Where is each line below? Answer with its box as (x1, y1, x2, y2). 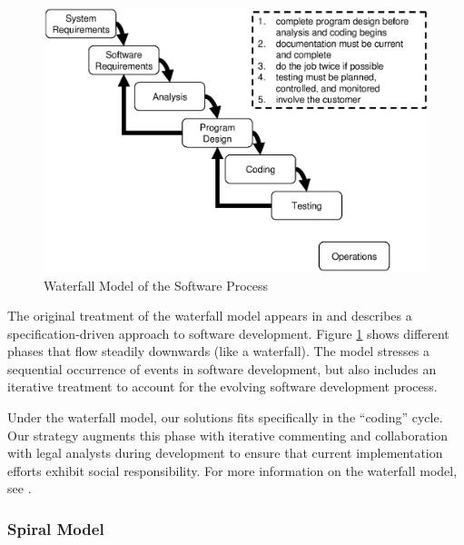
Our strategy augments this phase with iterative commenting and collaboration (7, 425, 449, 444)
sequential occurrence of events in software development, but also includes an (7, 359, 437, 378)
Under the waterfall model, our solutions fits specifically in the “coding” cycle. (7, 408, 443, 427)
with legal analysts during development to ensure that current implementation (7, 443, 443, 462)
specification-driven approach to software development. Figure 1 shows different (7, 323, 449, 342)
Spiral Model (7, 517, 104, 540)
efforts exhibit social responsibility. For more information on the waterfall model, (7, 461, 458, 480)
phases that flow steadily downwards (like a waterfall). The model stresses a (7, 342, 430, 361)
